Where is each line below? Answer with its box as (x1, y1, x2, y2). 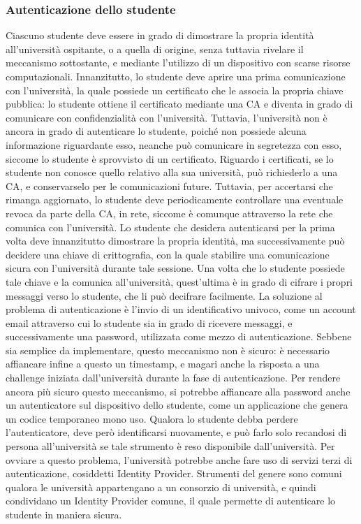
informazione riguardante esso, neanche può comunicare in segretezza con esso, (6, 137, 342, 152)
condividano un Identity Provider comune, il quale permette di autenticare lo (6, 493, 336, 508)
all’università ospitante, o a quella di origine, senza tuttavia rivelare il (6, 41, 304, 56)
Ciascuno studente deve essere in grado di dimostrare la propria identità (6, 28, 314, 43)
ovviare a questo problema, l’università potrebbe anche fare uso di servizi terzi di (6, 452, 353, 467)
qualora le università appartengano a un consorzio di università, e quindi (6, 479, 316, 494)
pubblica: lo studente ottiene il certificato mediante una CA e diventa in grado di (6, 96, 353, 111)
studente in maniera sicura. (6, 507, 122, 521)
